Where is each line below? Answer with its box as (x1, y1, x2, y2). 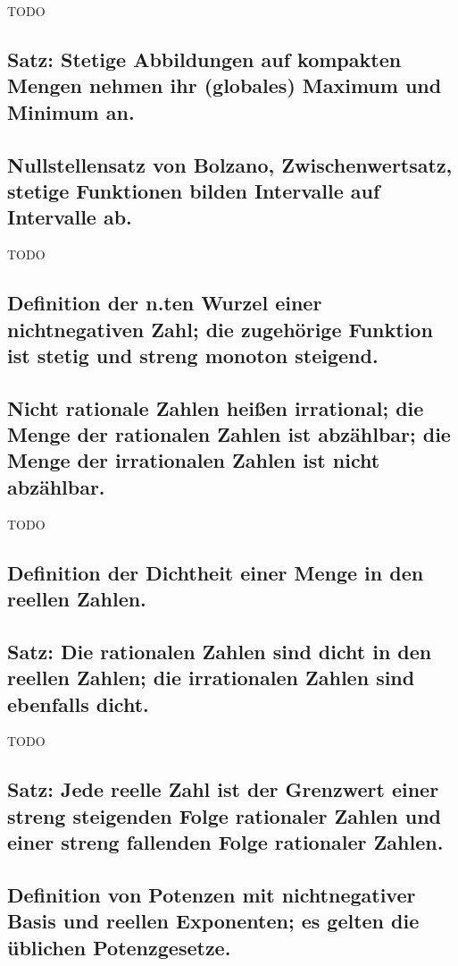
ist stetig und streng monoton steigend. (7, 341, 379, 369)
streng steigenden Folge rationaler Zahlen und (7, 801, 442, 829)
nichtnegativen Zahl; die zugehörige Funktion (7, 315, 433, 343)
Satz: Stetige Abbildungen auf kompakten (7, 45, 402, 72)
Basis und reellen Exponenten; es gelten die (7, 907, 420, 935)
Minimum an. (7, 97, 135, 125)
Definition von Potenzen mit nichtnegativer (7, 880, 416, 908)
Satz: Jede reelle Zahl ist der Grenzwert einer (7, 775, 439, 803)
